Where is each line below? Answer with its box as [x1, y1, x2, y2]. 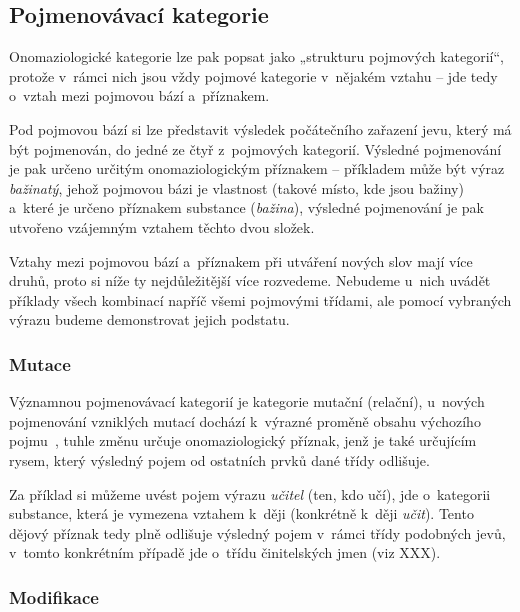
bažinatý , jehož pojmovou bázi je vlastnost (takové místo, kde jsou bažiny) [9, 177, 464, 198]
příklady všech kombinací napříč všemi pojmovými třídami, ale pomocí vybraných [9, 289, 512, 310]
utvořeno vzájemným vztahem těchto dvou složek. [9, 216, 315, 237]
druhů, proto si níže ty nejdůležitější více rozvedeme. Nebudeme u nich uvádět [9, 270, 491, 291]
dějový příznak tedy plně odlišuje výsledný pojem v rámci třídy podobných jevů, [9, 522, 506, 543]
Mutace [9, 351, 71, 376]
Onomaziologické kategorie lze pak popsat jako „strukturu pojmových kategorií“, [9, 46, 504, 67]
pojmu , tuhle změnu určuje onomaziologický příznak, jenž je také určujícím [9, 430, 477, 451]
